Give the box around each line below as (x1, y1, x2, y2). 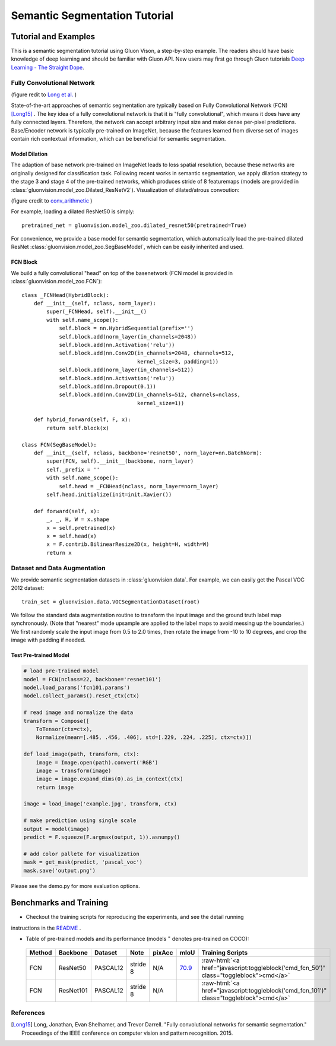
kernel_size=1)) (137, 400, 185, 406)
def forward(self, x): (33, 508, 100, 514)
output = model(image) (23, 826, 90, 832)
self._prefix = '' (46, 466, 100, 473)
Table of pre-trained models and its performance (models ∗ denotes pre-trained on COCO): (26, 934, 249, 943)
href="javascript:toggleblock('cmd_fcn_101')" (201, 986, 327, 994)
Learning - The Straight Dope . (11, 64, 84, 71)
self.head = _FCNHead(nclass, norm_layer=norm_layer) (59, 483, 219, 489)
